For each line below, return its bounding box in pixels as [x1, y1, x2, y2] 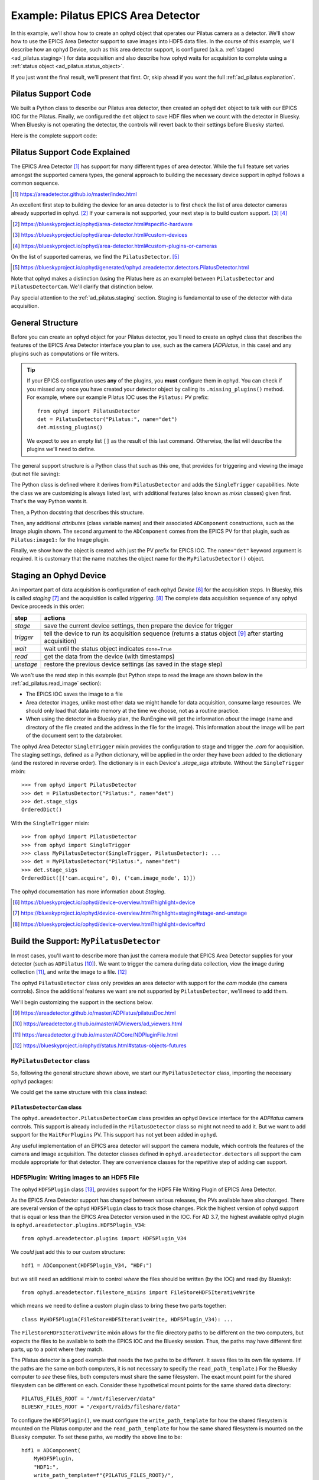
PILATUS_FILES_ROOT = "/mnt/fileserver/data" [21, 1395, 156, 1402]
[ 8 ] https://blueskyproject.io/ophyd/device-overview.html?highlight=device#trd [12, 921, 206, 928]
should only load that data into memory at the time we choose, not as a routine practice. [25, 707, 240, 715]
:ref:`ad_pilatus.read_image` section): [11, 680, 102, 687]
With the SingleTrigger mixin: [11, 819, 90, 826]
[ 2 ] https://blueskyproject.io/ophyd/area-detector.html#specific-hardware [12, 220, 193, 227]
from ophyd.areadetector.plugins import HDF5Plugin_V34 [21, 1235, 187, 1242]
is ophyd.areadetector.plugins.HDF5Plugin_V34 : [11, 1221, 146, 1228]
